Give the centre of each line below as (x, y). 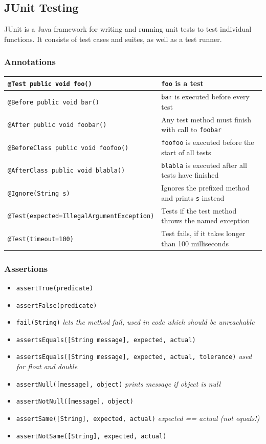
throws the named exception (206, 220)
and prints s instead (193, 197)
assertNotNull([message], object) (75, 402)
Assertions (26, 268)
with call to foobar (191, 129)
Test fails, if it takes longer (203, 233)
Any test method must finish (206, 119)
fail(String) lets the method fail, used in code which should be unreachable (135, 322)
